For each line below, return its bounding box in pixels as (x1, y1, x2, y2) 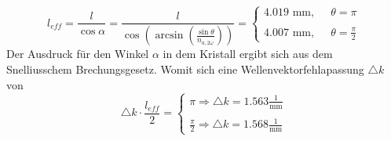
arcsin (155, 30, 184, 42)
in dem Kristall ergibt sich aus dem (163, 45, 333, 62)
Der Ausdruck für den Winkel (6, 45, 149, 62)
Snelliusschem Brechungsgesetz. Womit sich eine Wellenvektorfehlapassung (6, 61, 364, 77)
